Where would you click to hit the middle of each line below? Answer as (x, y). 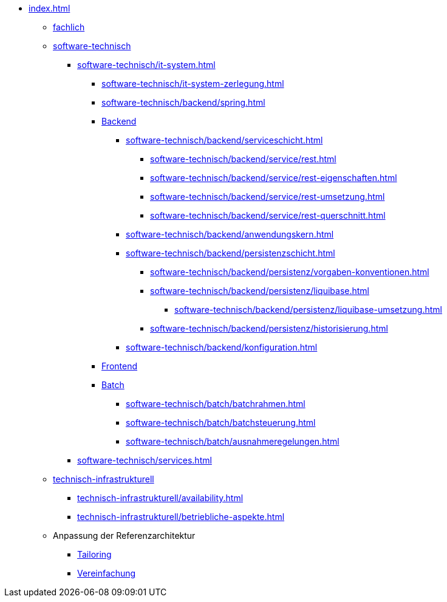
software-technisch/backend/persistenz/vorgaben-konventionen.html (290, 272)
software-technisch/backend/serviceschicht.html (224, 140)
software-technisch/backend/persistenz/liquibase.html (260, 291)
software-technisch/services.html (145, 460)
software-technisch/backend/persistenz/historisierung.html (269, 328)
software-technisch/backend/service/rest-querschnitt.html (268, 215)
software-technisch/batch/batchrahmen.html (216, 404)
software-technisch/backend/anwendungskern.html (230, 234)
